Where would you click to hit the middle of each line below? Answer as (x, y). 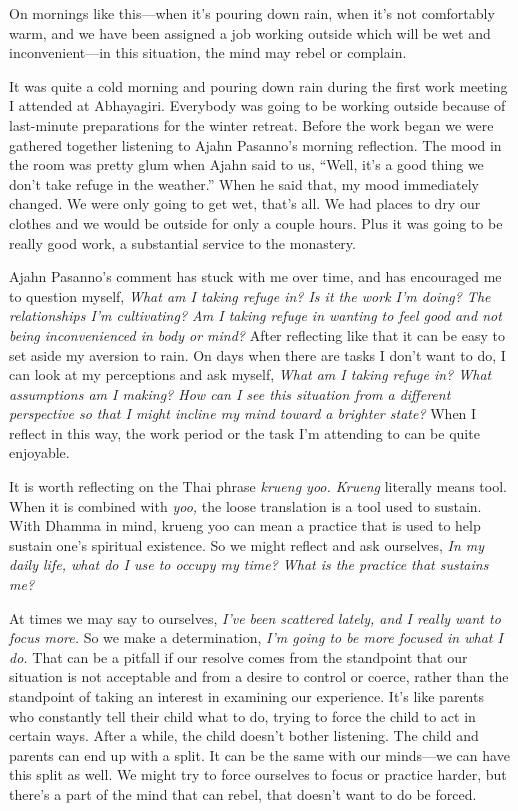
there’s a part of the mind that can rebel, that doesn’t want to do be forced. (243, 793)
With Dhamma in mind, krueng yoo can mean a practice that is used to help (245, 525)
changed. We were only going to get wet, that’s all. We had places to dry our (245, 203)
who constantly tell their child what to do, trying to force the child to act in (242, 715)
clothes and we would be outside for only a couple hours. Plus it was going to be (256, 222)
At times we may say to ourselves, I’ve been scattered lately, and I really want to (255, 617)
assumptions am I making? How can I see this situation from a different (230, 393)
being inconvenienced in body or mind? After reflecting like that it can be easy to (257, 334)
